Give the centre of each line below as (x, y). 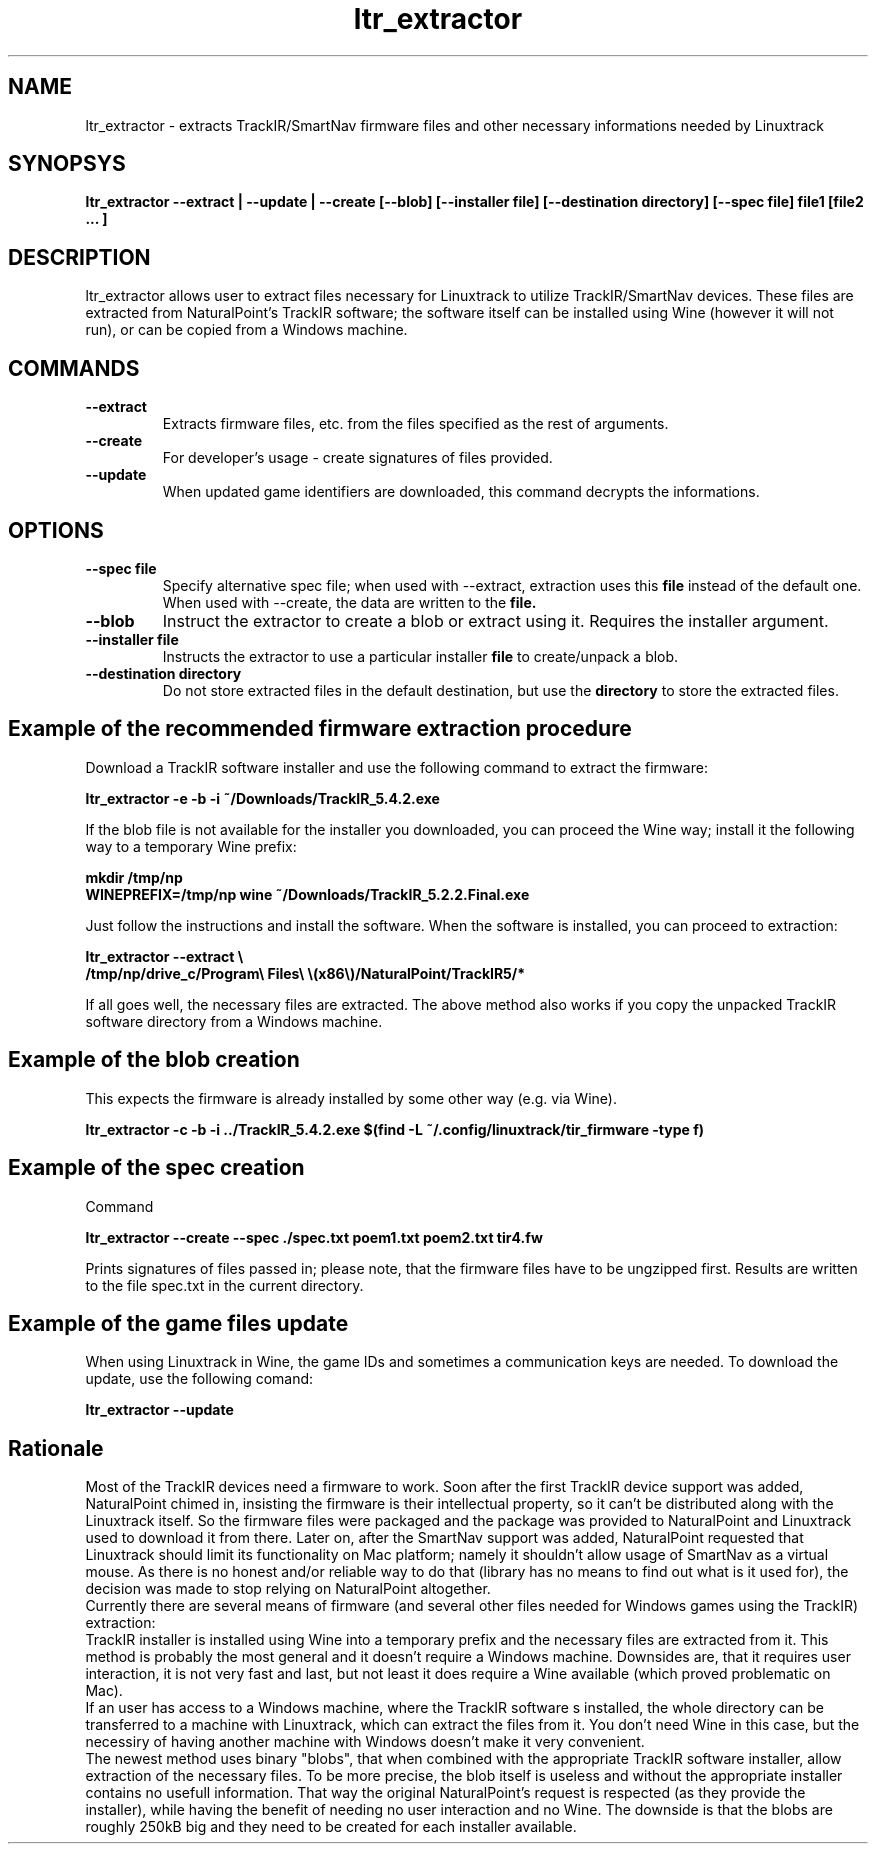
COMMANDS (74, 368)
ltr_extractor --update (159, 1410)
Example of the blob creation (154, 1060)
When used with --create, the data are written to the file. (349, 602)
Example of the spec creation (156, 1168)
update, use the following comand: (199, 1379)
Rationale (56, 1448)
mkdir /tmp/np (134, 877)
